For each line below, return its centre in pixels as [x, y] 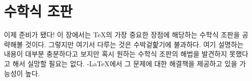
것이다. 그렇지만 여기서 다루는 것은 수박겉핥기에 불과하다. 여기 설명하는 [134, 44]
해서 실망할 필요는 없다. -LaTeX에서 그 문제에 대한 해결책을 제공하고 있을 [125, 63]
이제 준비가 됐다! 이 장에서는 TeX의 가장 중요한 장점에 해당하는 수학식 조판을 [122, 35]
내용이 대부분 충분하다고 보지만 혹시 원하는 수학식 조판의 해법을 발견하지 [116, 54]
